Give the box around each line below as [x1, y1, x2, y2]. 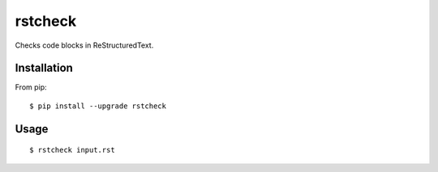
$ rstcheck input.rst [29, 145, 115, 155]
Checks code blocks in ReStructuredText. [15, 40, 154, 50]
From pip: [15, 82, 48, 92]
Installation [15, 61, 73, 75]
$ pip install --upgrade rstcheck [29, 101, 166, 111]
